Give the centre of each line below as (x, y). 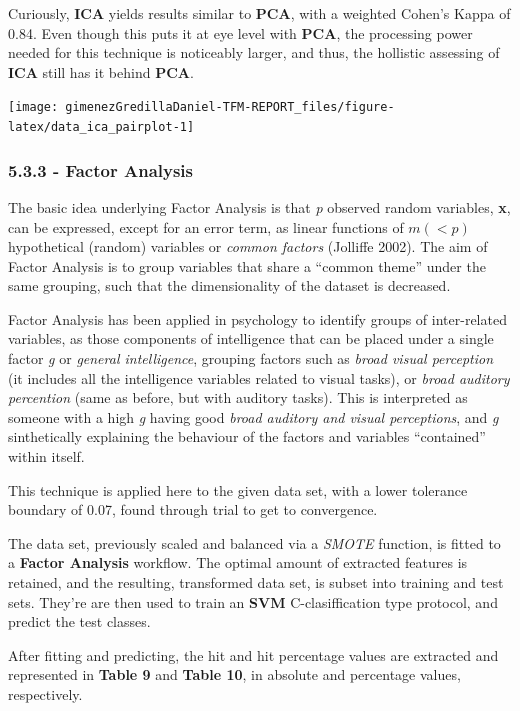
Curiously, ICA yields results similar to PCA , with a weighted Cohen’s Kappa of (259, 13)
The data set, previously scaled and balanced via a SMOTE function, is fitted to (254, 542)
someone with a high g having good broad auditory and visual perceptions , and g (253, 416)
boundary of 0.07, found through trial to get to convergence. (193, 509)
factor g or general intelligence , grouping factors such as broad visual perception (251, 358)
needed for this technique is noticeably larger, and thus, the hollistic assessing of (254, 52)
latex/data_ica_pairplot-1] (101, 127)
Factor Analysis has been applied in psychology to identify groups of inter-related (257, 318)
